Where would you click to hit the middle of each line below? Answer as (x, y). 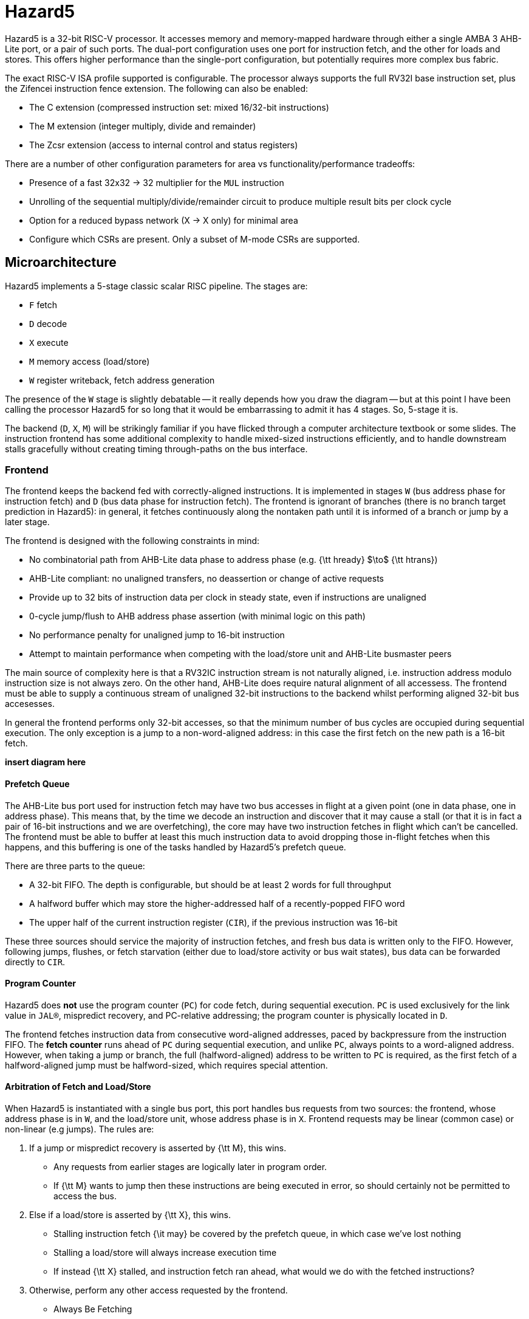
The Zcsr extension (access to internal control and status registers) (164, 145)
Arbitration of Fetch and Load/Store (78, 1087)
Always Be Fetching (93, 1309)
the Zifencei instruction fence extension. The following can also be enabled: (156, 88)
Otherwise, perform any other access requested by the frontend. (159, 1290)
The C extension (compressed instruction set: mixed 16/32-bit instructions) (179, 107)
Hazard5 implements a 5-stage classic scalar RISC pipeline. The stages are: (156, 286)
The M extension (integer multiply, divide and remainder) (143, 126)
